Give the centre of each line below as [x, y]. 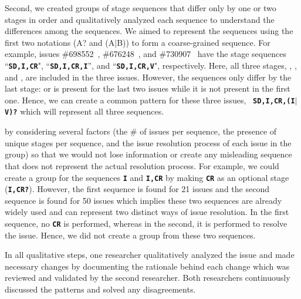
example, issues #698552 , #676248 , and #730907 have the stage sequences [146, 54]
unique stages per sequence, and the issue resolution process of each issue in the [148, 142]
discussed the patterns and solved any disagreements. [100, 289]
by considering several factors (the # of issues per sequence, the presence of [141, 131]
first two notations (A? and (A [60, 42]
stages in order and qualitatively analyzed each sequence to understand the [140, 19]
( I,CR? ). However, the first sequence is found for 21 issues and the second [137, 189]
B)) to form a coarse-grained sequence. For [194, 42]
